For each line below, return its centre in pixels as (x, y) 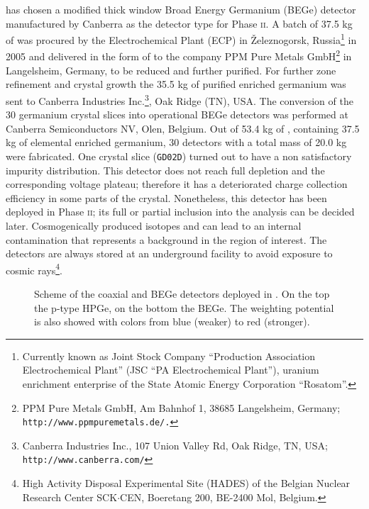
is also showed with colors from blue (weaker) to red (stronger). (172, 321)
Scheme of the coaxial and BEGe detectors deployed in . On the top (182, 293)
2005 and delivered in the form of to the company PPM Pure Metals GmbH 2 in (179, 55)
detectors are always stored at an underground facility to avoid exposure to (169, 253)
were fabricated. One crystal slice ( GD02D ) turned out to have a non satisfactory (179, 156)
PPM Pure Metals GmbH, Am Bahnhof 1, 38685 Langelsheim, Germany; (181, 407)
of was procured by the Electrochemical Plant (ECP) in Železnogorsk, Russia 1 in (181, 39)
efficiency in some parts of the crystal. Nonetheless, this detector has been (166, 197)
